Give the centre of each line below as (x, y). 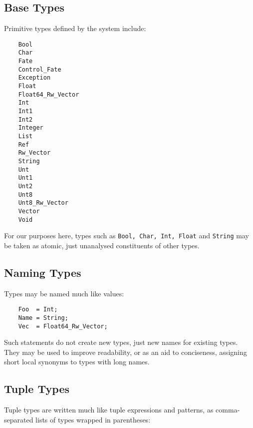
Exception (34, 78)
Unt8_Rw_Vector (43, 203)
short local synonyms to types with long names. (77, 362)
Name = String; (43, 318)
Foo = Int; (38, 310)
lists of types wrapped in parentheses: (93, 419)
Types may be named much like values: (64, 293)
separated (19, 419)
